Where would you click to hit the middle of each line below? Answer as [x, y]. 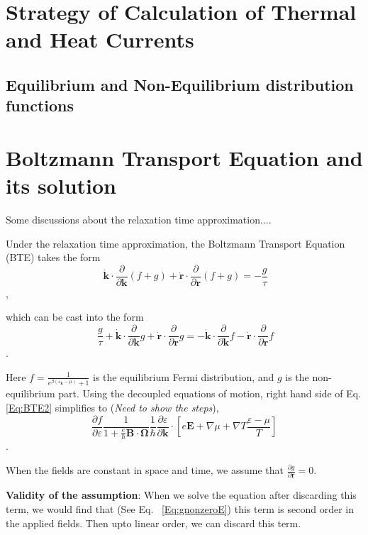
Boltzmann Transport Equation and [184, 157]
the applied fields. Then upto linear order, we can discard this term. [154, 523]
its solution [61, 186]
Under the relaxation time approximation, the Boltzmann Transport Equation [175, 243]
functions [40, 105]
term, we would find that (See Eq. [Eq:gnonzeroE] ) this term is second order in [180, 508]
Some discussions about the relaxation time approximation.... [139, 220]
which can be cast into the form [75, 317]
